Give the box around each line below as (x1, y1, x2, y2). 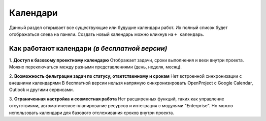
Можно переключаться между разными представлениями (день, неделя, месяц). (9, 64, 182, 70)
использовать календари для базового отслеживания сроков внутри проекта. (9, 110, 174, 116)
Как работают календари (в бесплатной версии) (9, 44, 167, 53)
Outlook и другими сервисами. (9, 87, 74, 93)
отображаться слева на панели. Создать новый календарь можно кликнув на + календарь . (9, 31, 204, 37)
